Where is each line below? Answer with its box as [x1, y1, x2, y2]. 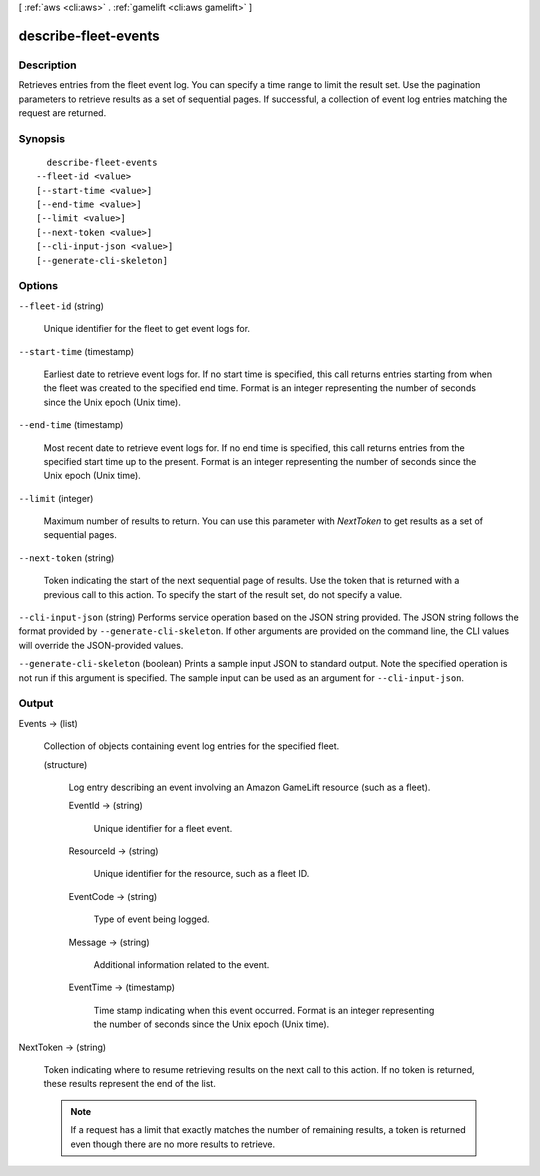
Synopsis [18, 131, 65, 145]
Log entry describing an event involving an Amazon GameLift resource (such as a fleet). [68, 781, 431, 793]
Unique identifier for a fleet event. [93, 822, 233, 834]
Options [18, 279, 59, 293]
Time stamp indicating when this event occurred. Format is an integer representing [93, 1004, 435, 1016]
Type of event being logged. [93, 913, 210, 925]
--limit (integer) [18, 492, 94, 504]
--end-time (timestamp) [18, 419, 124, 431]
